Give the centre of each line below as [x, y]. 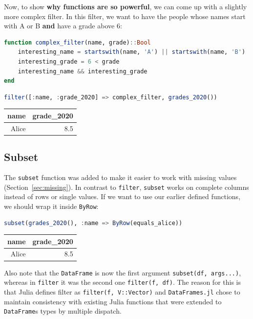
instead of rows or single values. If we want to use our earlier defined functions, [122, 196]
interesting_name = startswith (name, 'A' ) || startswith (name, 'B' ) [132, 52]
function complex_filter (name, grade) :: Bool [77, 42]
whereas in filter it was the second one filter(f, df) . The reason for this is [123, 282]
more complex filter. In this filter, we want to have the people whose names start [125, 16]
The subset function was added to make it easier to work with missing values [120, 177]
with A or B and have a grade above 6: [63, 26]
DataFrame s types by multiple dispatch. [63, 311]
